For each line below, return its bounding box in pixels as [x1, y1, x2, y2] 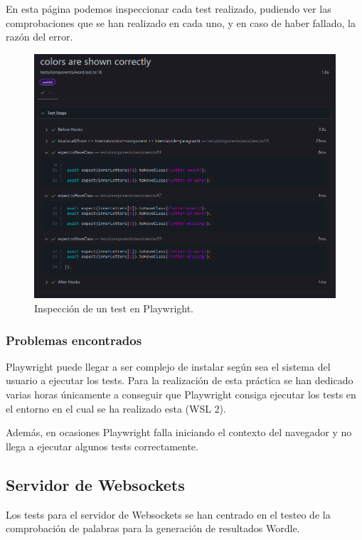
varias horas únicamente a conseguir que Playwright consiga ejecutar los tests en [6, 387, 356, 402]
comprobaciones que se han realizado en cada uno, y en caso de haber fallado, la [6, 15, 356, 30]
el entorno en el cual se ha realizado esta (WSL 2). [6, 401, 226, 415]
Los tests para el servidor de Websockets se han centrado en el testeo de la [6, 507, 331, 522]
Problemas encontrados [6, 331, 142, 349]
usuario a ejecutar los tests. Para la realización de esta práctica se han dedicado [6, 373, 353, 388]
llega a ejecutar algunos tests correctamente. [6, 438, 198, 453]
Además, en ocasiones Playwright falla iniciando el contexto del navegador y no [6, 425, 352, 440]
